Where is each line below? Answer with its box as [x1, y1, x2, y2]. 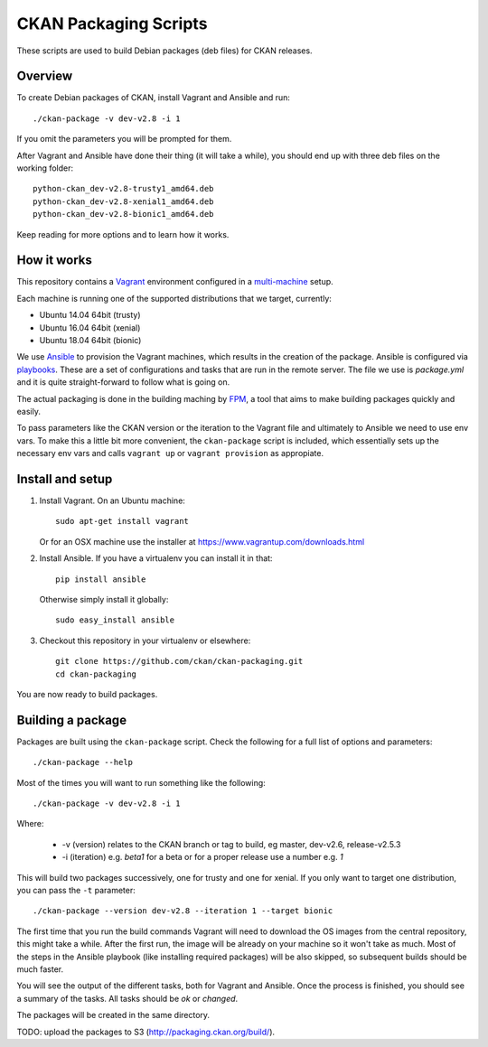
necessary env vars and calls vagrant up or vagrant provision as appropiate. [16, 448, 324, 459]
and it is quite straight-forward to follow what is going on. [16, 377, 230, 388]
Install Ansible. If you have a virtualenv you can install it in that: [39, 553, 273, 564]
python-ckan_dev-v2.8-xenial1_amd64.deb [33, 196, 214, 207]
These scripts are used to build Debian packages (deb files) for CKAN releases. [16, 45, 313, 56]
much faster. [16, 963, 64, 975]
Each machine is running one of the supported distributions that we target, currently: [16, 293, 332, 304]
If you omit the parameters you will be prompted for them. [16, 134, 232, 145]
